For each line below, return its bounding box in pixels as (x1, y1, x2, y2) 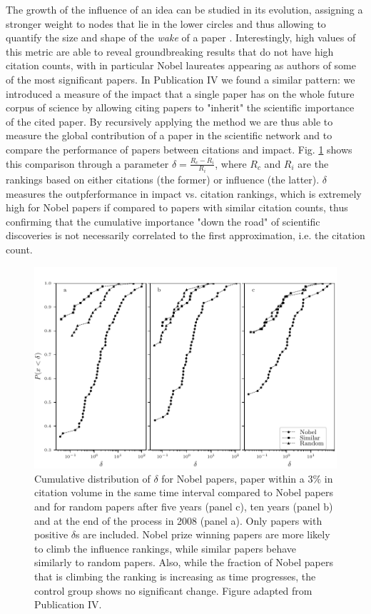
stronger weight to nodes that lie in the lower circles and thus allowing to (6, 16, 326, 31)
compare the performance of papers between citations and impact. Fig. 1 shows (6, 141, 352, 156)
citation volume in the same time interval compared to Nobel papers (34, 485, 334, 500)
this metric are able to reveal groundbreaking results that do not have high (6, 44, 334, 59)
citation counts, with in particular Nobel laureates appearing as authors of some (6, 58, 356, 73)
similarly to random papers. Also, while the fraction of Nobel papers (34, 555, 333, 570)
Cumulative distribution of (34, 470, 151, 485)
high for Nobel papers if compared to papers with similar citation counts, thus (6, 200, 348, 215)
